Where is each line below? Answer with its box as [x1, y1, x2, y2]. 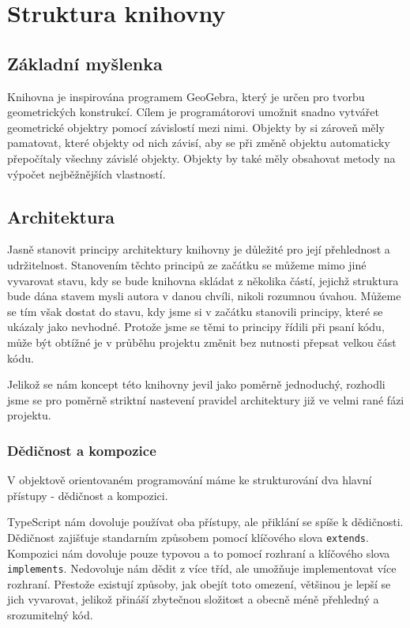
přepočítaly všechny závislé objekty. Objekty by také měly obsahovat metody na [7, 149, 396, 166]
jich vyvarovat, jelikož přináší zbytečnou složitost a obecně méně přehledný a [7, 591, 379, 607]
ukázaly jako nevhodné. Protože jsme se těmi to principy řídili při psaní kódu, [7, 318, 385, 335]
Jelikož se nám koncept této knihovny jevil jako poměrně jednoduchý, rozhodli [7, 376, 386, 393]
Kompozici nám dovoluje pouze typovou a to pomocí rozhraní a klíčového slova [7, 544, 390, 561]
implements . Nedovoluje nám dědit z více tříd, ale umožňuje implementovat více [7, 560, 397, 577]
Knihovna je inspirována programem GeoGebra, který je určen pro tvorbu [7, 88, 365, 104]
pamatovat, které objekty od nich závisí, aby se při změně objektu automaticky [7, 134, 390, 151]
